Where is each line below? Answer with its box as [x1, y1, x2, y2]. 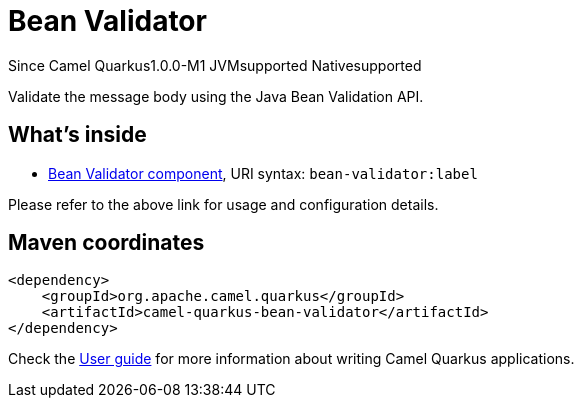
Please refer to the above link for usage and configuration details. [8, 195, 439, 213]
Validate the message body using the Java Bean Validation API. [8, 87, 424, 105]
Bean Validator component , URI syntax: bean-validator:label [48, 164, 478, 182]
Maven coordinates [8, 230, 205, 256]
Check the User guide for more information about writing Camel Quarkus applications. [8, 350, 575, 368]
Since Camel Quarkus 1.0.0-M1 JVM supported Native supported [8, 56, 422, 74]
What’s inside [8, 122, 147, 148]
